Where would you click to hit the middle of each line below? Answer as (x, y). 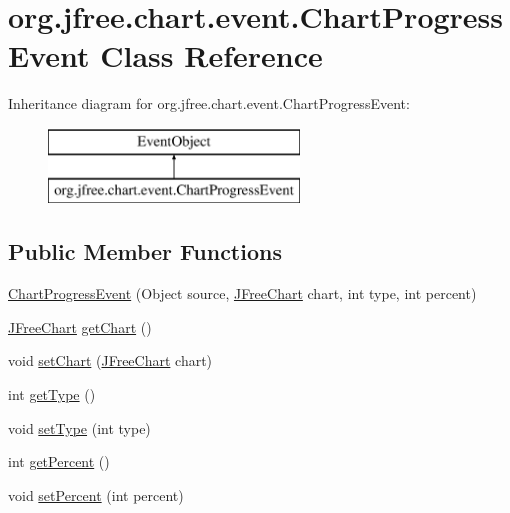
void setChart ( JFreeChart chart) (110, 360)
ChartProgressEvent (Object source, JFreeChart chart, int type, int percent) (242, 293)
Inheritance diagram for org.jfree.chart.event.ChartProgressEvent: (209, 103)
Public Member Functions (145, 251)
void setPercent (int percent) (96, 494)
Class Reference (211, 55)
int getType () (52, 394)
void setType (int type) (79, 427)
